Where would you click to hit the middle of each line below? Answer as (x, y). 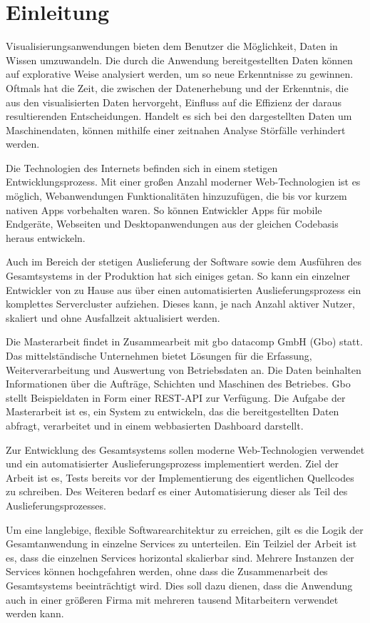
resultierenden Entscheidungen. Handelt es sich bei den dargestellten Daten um (179, 116)
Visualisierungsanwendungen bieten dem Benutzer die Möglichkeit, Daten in (172, 46)
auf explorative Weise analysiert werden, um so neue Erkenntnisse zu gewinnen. (180, 74)
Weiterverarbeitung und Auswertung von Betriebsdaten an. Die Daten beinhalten (184, 369)
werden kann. (35, 613)
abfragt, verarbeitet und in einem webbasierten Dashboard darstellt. (155, 425)
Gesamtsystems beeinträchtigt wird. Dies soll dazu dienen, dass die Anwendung (179, 585)
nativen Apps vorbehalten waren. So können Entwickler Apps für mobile (164, 209)
